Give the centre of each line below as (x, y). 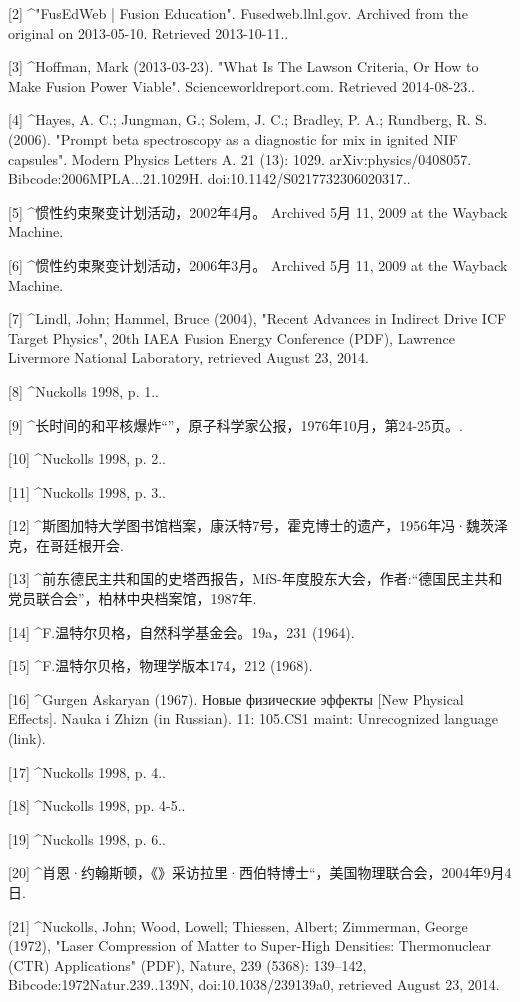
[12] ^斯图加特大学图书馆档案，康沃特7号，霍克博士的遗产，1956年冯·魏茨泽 (258, 525)
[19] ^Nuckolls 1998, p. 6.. (87, 838)
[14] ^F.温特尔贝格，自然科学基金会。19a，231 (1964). (181, 631)
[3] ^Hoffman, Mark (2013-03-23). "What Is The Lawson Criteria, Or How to (243, 66)
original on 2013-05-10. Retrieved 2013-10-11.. (148, 32)
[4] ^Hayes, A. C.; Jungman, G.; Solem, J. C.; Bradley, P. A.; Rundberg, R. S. (248, 119)
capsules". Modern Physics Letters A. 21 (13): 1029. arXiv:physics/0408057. (240, 158)
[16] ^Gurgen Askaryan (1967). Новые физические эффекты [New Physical (236, 698)
